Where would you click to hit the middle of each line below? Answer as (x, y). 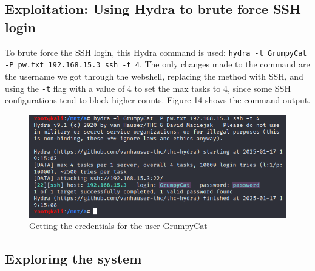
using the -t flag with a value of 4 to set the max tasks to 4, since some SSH (148, 88)
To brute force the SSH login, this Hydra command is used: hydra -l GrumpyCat (156, 52)
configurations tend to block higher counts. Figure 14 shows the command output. (158, 100)
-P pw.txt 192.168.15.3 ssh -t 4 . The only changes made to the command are (157, 64)
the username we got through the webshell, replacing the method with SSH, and (154, 76)
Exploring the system (73, 259)
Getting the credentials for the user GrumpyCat (118, 226)
